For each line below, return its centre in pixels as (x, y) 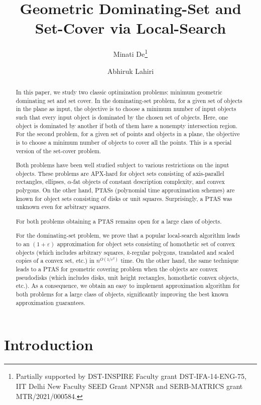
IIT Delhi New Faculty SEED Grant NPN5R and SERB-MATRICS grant (129, 386)
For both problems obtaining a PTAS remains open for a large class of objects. (119, 221)
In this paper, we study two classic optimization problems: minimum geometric (119, 92)
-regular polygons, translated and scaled (182, 252)
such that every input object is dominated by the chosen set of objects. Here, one (122, 117)
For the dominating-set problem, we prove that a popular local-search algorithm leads (128, 235)
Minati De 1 (130, 53)
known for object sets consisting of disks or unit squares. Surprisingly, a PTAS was (124, 198)
